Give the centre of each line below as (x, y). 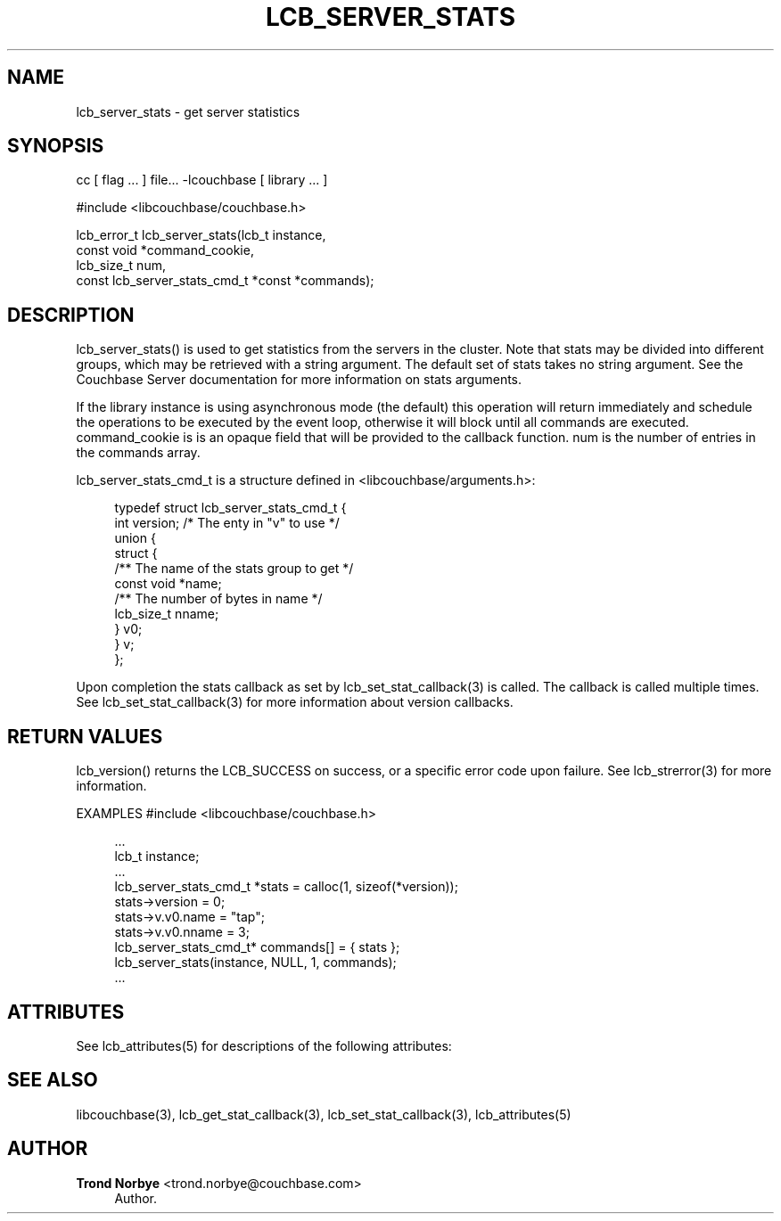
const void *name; (168, 584)
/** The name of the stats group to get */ (234, 569)
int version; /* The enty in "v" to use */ (227, 523)
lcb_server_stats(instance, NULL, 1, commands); (255, 963)
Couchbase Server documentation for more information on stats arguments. (299, 380)
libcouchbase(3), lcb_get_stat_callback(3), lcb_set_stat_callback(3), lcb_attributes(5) (324, 1114)
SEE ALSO (53, 1080)
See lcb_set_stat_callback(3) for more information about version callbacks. (295, 702)
